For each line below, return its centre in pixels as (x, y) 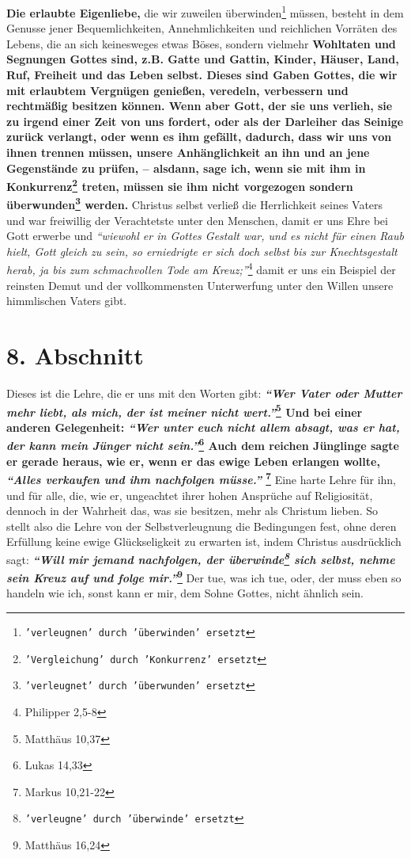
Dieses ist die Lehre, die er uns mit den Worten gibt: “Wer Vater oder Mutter (204, 393)
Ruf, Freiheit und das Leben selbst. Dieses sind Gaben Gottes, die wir (202, 75)
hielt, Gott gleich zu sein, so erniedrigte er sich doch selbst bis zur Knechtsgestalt (202, 251)
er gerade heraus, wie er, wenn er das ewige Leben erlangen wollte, (193, 461)
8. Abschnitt (75, 355)
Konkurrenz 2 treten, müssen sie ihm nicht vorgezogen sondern (180, 185)
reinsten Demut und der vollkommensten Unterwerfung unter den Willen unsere (200, 285)
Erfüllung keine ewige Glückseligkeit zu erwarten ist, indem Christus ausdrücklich (204, 541)
